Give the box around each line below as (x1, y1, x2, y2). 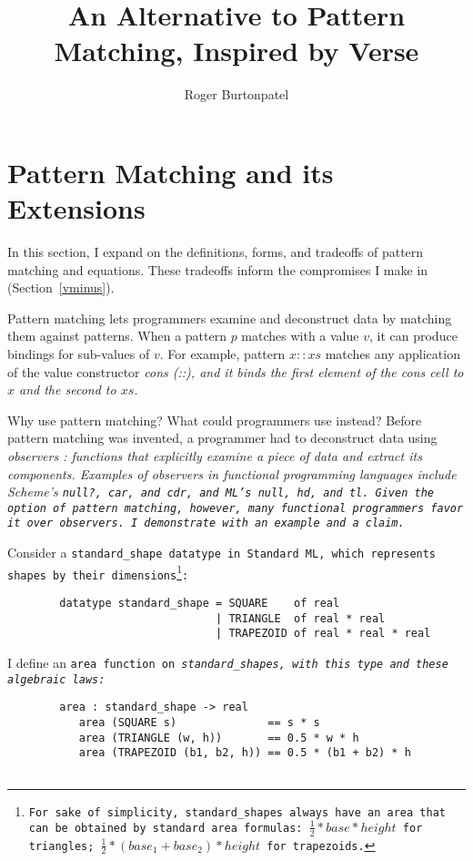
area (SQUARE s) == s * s (78, 716, 320, 730)
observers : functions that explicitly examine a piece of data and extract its (7, 446, 422, 465)
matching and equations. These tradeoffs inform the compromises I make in (7, 260, 428, 279)
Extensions (7, 190, 146, 227)
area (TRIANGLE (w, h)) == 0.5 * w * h (78, 731, 359, 744)
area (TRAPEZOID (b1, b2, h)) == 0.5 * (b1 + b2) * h (78, 746, 411, 760)
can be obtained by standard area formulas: (28, 821, 303, 835)
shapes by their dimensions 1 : (7, 561, 189, 582)
